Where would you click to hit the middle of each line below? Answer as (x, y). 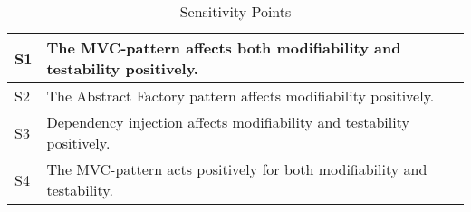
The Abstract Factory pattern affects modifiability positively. (240, 96)
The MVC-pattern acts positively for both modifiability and (237, 169)
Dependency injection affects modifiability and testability (228, 122)
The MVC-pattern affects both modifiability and (224, 48)
